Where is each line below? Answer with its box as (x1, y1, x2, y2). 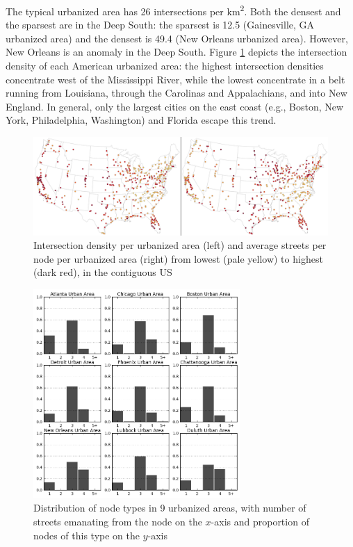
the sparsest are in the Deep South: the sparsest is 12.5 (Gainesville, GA (6, 17, 315, 32)
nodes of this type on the (33, 528, 140, 542)
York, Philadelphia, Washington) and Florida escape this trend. (6, 113, 277, 127)
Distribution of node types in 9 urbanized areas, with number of (33, 500, 306, 515)
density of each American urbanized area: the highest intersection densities (6, 58, 324, 73)
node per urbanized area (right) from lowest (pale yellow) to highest (33, 251, 323, 266)
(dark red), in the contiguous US (33, 265, 172, 279)
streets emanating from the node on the (33, 514, 202, 528)
